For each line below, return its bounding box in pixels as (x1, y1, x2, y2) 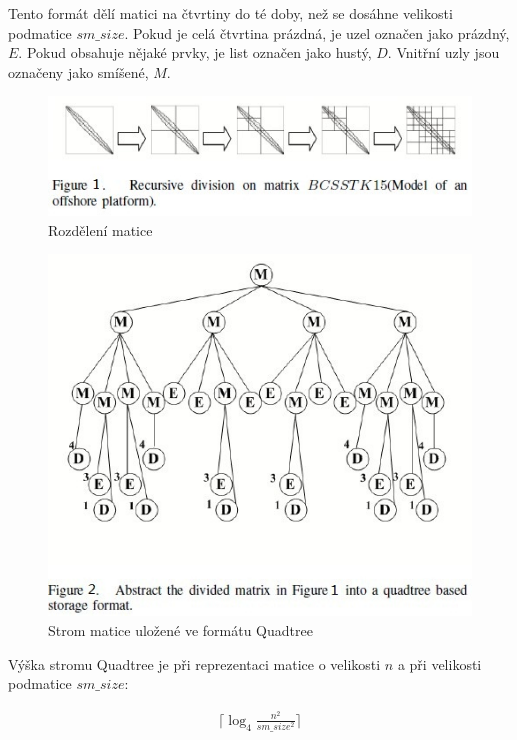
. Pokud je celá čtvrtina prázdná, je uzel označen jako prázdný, (124, 22, 510, 43)
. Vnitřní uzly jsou (387, 42, 500, 63)
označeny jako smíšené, (8, 61, 149, 82)
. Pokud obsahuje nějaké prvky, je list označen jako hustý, (18, 42, 372, 63)
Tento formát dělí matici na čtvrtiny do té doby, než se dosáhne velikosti (8, 3, 453, 23)
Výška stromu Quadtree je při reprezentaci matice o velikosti (8, 653, 381, 674)
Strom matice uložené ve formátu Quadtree (48, 620, 313, 641)
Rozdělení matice (48, 219, 153, 240)
